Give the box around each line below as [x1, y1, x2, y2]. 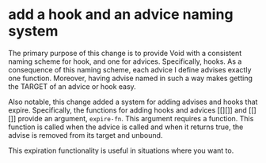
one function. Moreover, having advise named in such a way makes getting [8, 73, 253, 83]
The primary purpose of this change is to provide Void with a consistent [8, 48, 242, 57]
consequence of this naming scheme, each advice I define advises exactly [8, 65, 252, 74]
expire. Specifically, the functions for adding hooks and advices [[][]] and [8, 105, 247, 115]
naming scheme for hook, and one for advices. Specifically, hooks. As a [8, 57, 242, 66]
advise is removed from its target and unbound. [8, 130, 163, 139]
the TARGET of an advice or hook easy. [8, 81, 136, 91]
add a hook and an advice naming [8, 6, 234, 24]
